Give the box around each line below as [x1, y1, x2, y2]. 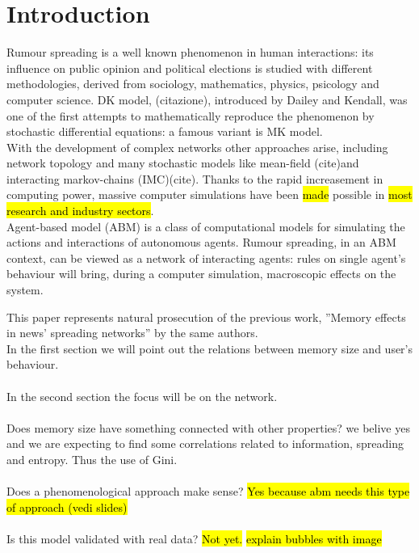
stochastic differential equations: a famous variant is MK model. [6, 123, 323, 140]
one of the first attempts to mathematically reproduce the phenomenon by [6, 107, 375, 124]
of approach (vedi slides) [6, 498, 128, 515]
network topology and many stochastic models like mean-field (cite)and [6, 154, 359, 171]
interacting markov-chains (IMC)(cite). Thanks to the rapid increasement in [6, 170, 383, 187]
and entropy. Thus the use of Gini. [6, 450, 178, 467]
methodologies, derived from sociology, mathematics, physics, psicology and [6, 75, 379, 92]
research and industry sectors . [6, 202, 154, 219]
